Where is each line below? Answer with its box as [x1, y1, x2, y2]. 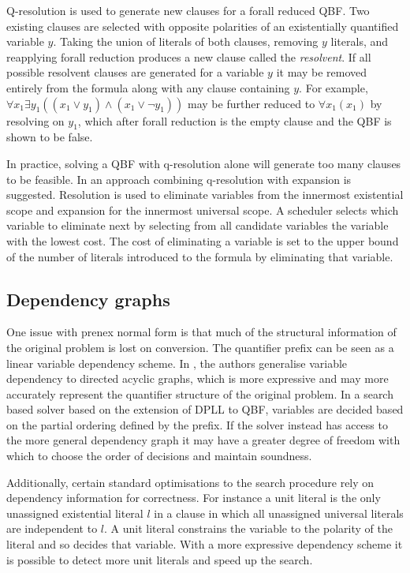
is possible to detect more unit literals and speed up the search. [6, 551, 313, 567]
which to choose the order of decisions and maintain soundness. [6, 448, 312, 464]
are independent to [6, 520, 98, 537]
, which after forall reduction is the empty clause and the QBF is [77, 112, 392, 129]
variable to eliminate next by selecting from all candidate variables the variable [6, 217, 389, 234]
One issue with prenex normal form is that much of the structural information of [6, 324, 397, 340]
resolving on [6, 112, 65, 129]
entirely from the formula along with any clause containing [6, 79, 290, 95]
